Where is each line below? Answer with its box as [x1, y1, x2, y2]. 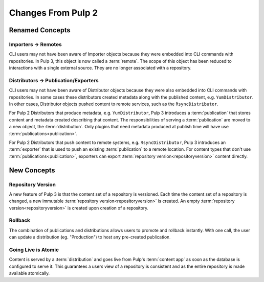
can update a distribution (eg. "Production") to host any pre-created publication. [9, 234, 171, 240]
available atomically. [9, 270, 50, 276]
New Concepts [9, 166, 55, 174]
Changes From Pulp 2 [9, 7, 98, 18]
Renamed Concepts [9, 26, 71, 34]
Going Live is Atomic [9, 246, 59, 253]
